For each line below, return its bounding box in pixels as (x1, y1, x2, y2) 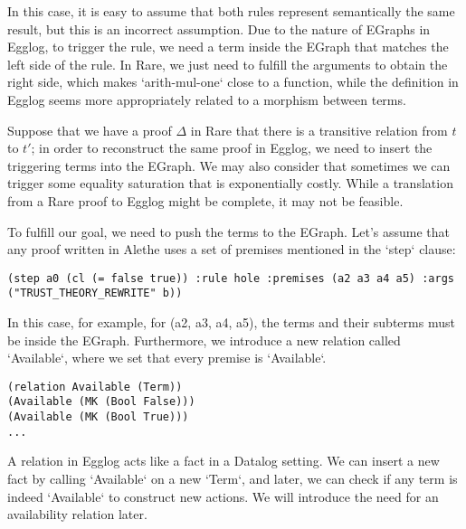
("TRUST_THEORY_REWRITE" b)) (7, 287, 183, 300)
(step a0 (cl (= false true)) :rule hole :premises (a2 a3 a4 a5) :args (7, 271, 454, 285)
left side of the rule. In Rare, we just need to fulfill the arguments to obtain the (7, 54, 448, 73)
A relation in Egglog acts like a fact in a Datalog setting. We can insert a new (7, 451, 440, 470)
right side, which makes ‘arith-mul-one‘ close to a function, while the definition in (7, 72, 459, 91)
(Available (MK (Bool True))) (7, 411, 189, 424)
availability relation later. (7, 505, 147, 524)
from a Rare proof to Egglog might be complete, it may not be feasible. (7, 191, 404, 210)
